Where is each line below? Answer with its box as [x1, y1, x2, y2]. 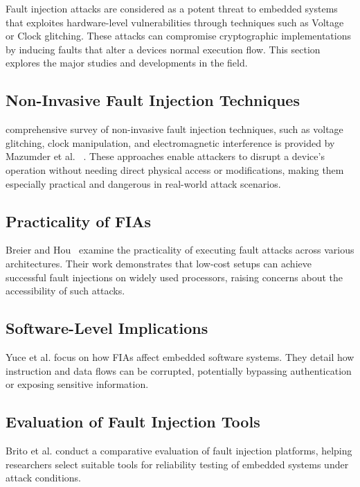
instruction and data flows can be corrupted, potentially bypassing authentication [6, 363, 352, 378]
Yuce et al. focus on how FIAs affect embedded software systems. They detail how [6, 349, 354, 364]
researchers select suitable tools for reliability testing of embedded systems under [6, 457, 349, 471]
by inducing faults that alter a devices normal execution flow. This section [6, 42, 321, 56]
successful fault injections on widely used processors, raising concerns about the [6, 269, 343, 284]
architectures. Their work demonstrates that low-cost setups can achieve [6, 256, 312, 270]
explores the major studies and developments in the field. [6, 55, 248, 70]
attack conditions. [6, 470, 81, 485]
